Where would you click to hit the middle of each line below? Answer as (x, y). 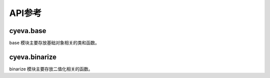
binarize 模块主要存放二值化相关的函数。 (51, 69)
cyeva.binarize (33, 57)
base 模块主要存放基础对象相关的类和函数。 (54, 43)
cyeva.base (28, 31)
